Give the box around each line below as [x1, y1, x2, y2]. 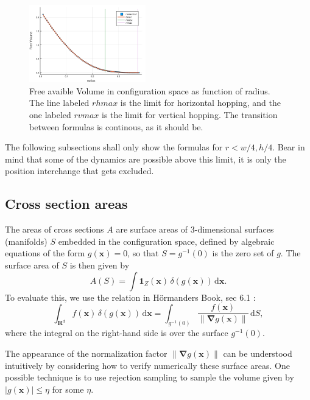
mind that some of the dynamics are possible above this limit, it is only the [5, 152, 286, 165]
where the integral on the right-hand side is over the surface [5, 326, 228, 339]
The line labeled [29, 96, 90, 109]
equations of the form [5, 247, 85, 259]
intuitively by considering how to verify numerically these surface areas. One [5, 359, 290, 371]
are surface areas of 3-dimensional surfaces [116, 223, 274, 236]
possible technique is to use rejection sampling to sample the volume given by [5, 371, 294, 384]
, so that [127, 247, 159, 259]
